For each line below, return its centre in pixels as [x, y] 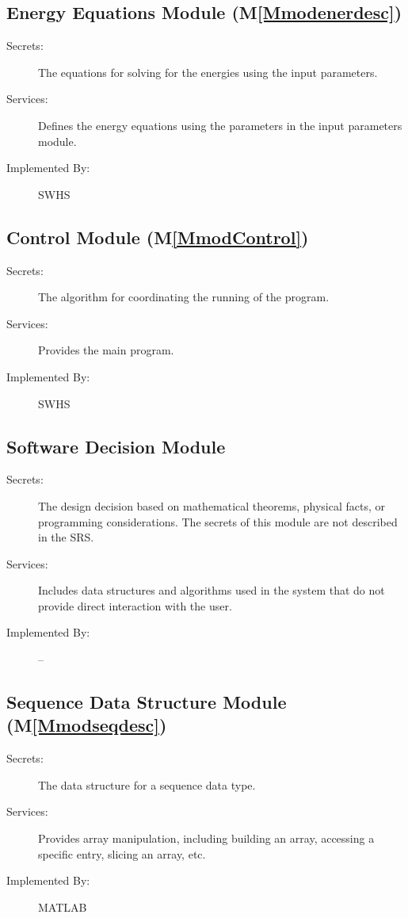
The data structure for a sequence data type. [147, 784]
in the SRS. [66, 537]
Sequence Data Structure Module [147, 702]
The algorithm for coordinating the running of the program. [184, 297]
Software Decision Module [116, 446]
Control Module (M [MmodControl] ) [158, 237]
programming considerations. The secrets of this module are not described [218, 521]
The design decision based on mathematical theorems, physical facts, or [212, 505]
